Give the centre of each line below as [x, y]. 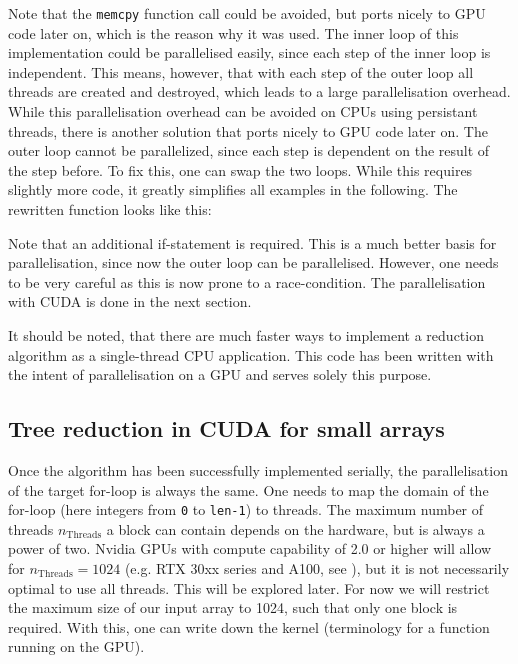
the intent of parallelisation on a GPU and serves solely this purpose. [220, 374]
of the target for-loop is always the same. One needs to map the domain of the [248, 489]
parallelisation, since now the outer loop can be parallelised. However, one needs [253, 262]
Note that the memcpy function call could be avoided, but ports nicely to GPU [247, 13]
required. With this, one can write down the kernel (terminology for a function [249, 626]
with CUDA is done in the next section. [130, 301]
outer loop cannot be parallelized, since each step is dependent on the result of [249, 150]
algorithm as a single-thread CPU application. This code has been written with [251, 354]
